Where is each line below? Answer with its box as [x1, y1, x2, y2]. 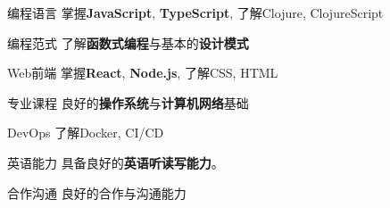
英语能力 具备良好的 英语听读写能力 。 [7, 153, 224, 171]
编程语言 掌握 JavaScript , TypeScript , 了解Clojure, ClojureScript [7, 4, 384, 21]
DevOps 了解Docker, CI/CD [7, 123, 164, 142]
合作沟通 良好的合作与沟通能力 [7, 183, 187, 202]
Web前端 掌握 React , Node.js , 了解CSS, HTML [7, 63, 278, 82]
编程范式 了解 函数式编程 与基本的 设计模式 [7, 33, 249, 52]
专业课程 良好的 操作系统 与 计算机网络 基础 [7, 93, 249, 112]
